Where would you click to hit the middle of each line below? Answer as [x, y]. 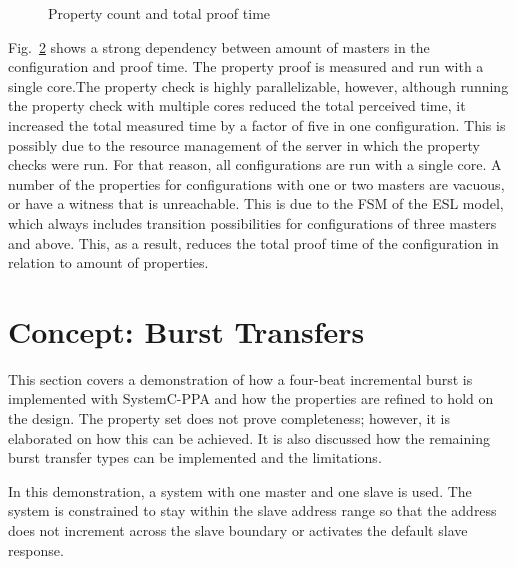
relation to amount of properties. [108, 262]
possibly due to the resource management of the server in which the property [244, 144]
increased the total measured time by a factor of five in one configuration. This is [257, 124]
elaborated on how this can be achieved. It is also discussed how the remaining [249, 437]
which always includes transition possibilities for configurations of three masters [252, 222]
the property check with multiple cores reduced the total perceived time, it [237, 105]
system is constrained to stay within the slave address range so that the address [252, 510]
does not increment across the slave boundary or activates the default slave [238, 530]
